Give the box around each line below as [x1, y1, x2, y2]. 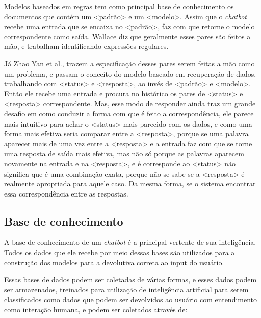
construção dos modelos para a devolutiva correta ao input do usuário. [4, 257, 224, 267]
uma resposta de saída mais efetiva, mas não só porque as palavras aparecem [4, 148, 244, 159]
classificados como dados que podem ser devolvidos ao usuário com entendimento [4, 294, 257, 305]
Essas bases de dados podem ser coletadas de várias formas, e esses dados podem [4, 274, 257, 285]
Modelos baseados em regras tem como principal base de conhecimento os [4, 1, 234, 11]
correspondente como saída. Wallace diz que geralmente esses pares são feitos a [4, 31, 251, 41]
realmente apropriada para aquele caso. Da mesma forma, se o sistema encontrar [4, 178, 256, 189]
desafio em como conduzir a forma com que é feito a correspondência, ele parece [4, 108, 254, 118]
